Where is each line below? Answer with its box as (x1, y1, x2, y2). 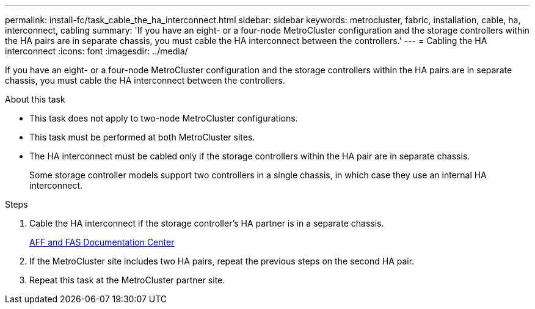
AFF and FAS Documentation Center (29, 237, 175, 247)
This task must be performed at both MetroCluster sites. (29, 132, 255, 142)
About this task (5, 94, 65, 104)
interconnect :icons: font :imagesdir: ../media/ (5, 46, 188, 56)
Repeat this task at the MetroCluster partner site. (29, 275, 225, 285)
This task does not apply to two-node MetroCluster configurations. (29, 113, 298, 123)
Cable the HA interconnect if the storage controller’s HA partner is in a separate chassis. (29, 218, 384, 228)
